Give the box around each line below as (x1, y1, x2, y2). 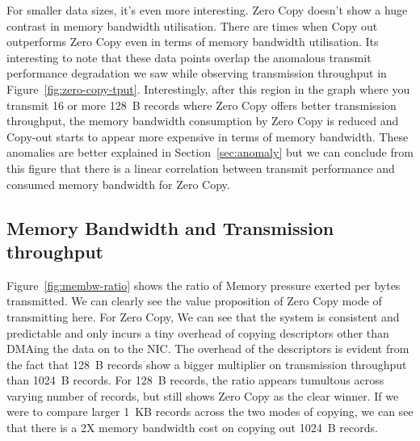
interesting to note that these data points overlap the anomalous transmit (6, 48, 372, 65)
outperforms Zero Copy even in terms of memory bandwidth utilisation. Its (6, 33, 379, 50)
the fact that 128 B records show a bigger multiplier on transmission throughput (6, 355, 407, 372)
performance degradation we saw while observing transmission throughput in (6, 65, 387, 82)
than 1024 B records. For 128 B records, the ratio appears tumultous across (6, 372, 384, 388)
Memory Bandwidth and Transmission (6, 215, 334, 240)
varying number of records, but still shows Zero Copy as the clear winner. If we (6, 387, 399, 404)
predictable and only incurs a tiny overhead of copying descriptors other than (6, 324, 389, 341)
